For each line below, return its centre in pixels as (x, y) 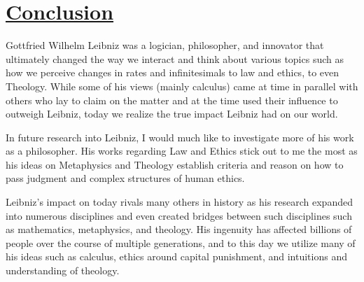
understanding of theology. (63, 270)
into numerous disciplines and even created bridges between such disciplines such (179, 215)
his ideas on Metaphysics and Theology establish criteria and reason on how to (175, 164)
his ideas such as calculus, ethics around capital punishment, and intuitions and (176, 256)
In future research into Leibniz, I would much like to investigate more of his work (180, 137)
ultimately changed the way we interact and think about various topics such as (175, 58)
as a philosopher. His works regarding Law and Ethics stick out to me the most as (182, 151)
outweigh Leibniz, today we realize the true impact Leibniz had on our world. (172, 114)
